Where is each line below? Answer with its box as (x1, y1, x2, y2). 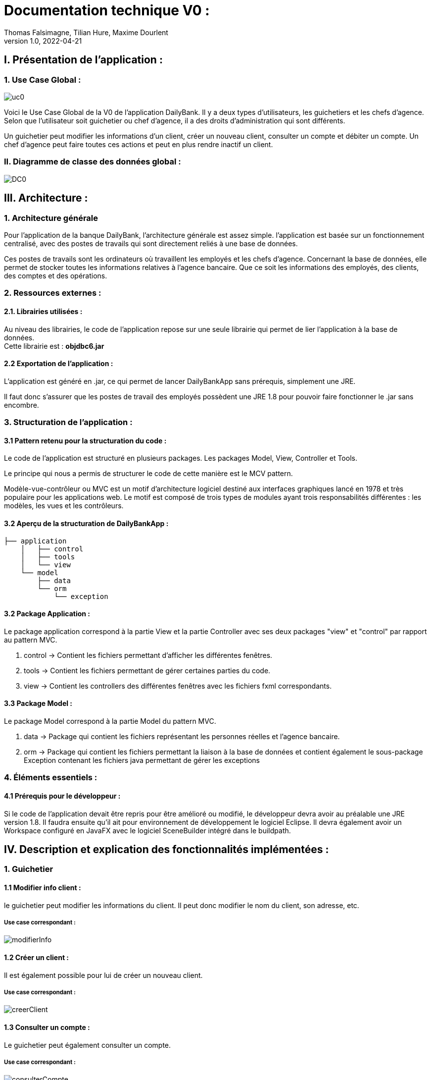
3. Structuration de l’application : (4, 417, 133, 428)
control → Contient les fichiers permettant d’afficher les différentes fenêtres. (24, 650, 273, 659)
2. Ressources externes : (4, 288, 101, 298)
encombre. (4, 400, 39, 409)
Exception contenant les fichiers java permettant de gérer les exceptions (24, 756, 260, 764)
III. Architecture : (4, 192, 88, 205)
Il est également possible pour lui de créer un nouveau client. (4, 971, 203, 979)
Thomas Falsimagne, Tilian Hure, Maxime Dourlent (4, 28, 168, 37)
